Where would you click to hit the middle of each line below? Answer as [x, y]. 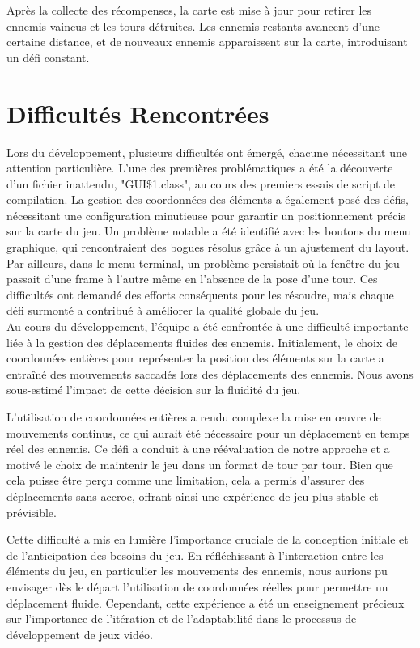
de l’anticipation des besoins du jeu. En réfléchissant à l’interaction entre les [195, 555]
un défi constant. [48, 57]
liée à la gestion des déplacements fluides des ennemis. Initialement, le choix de [202, 342]
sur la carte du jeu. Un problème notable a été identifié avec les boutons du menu [209, 231]
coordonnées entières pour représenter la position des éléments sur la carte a [195, 358]
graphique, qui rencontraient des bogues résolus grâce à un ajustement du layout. [208, 247]
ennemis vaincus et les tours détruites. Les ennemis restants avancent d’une [193, 25]
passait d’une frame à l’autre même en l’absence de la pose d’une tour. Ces [192, 279]
